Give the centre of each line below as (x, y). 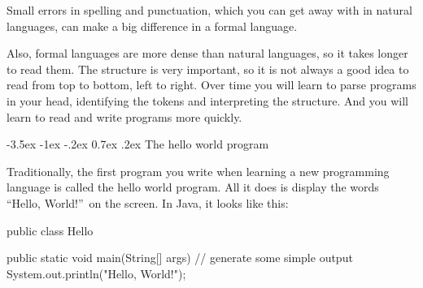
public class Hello (50, 230)
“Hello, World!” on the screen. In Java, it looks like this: (148, 202)
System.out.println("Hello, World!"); (96, 273)
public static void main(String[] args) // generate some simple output (180, 258)
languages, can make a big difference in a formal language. (152, 26)
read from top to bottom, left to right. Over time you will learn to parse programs (211, 85)
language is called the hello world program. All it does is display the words (193, 187)
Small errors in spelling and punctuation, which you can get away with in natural (209, 10)
